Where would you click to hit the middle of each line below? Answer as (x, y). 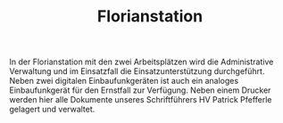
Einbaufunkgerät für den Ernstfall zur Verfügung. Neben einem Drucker (140, 90)
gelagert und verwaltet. (52, 110)
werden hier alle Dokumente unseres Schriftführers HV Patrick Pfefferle (141, 100)
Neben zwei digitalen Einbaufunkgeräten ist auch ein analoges (124, 81)
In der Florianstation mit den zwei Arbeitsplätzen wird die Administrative (141, 62)
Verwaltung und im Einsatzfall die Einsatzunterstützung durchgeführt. (137, 71)
